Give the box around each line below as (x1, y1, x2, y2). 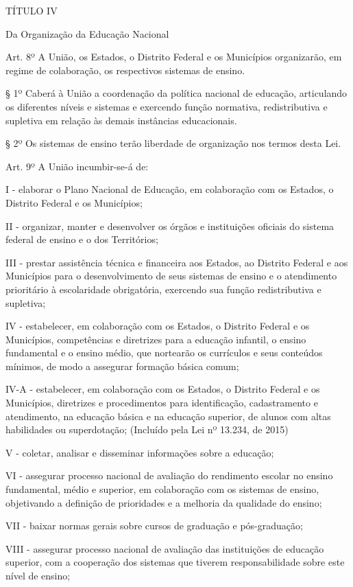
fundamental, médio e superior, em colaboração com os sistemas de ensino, (5, 482, 319, 496)
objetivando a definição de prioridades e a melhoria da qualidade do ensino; (5, 495, 322, 509)
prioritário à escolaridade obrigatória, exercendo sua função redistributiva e (5, 281, 321, 296)
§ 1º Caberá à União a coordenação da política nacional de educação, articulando (5, 86, 348, 100)
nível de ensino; (5, 568, 71, 582)
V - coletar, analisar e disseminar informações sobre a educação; (5, 445, 274, 459)
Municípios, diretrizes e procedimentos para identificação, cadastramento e (5, 395, 318, 410)
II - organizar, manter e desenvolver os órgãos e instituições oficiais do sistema (5, 218, 334, 233)
